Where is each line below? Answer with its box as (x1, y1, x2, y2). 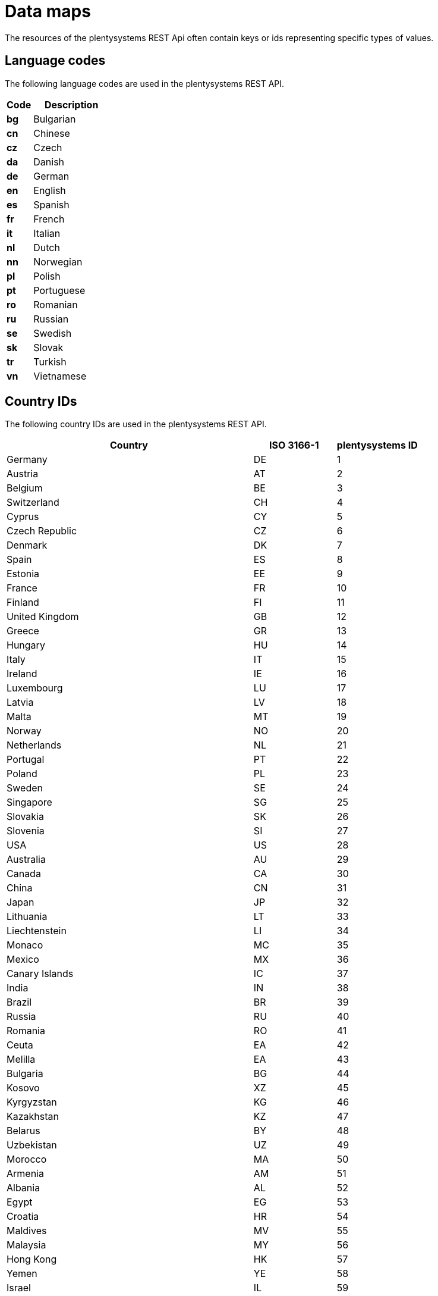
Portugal (7, 753, 45, 766)
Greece (7, 625, 39, 637)
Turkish (33, 355, 67, 368)
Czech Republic (7, 525, 77, 537)
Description (44, 98, 99, 111)
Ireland (7, 668, 37, 680)
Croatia (7, 1210, 39, 1223)
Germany (7, 453, 48, 466)
